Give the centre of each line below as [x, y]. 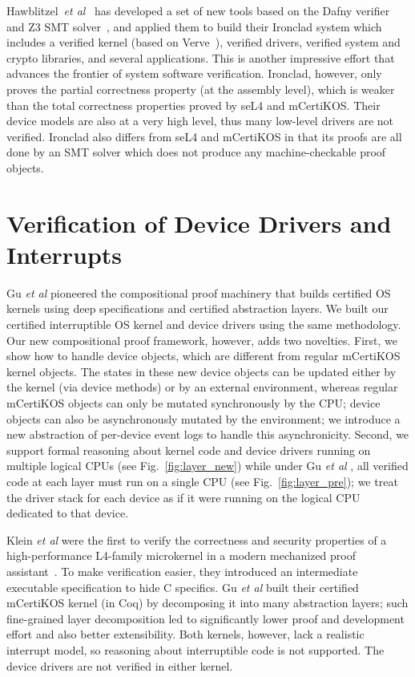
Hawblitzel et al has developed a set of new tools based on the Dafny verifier [198, 10]
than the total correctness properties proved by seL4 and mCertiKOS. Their [193, 105]
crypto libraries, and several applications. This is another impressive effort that [201, 57]
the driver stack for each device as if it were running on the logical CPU [183, 497]
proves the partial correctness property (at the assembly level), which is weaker [201, 89]
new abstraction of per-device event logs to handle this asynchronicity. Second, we [208, 434]
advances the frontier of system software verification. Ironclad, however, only [194, 73]
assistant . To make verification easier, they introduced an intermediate [182, 571]
